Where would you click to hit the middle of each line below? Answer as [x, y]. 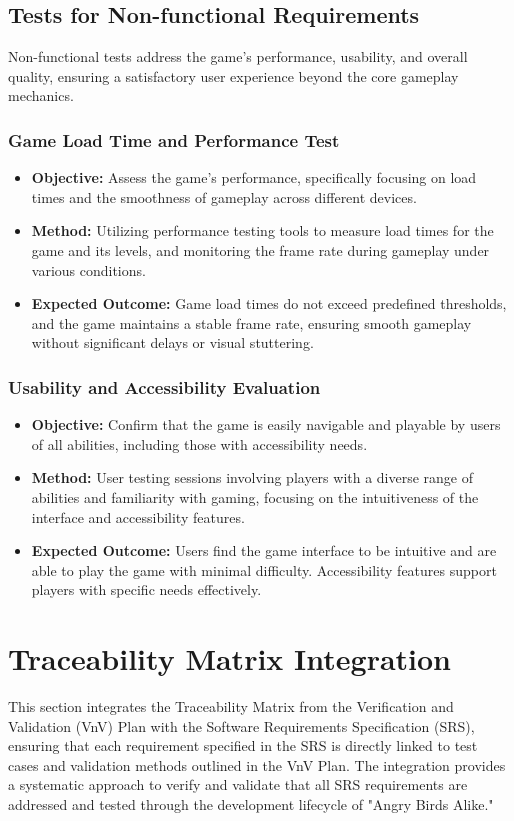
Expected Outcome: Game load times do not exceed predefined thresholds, [269, 303]
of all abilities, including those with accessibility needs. [199, 443]
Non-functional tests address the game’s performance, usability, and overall [238, 56]
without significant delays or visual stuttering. [172, 342]
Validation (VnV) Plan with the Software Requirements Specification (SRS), [241, 725]
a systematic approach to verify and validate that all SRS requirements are [238, 784]
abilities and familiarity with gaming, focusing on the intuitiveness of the [255, 496]
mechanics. [41, 95]
